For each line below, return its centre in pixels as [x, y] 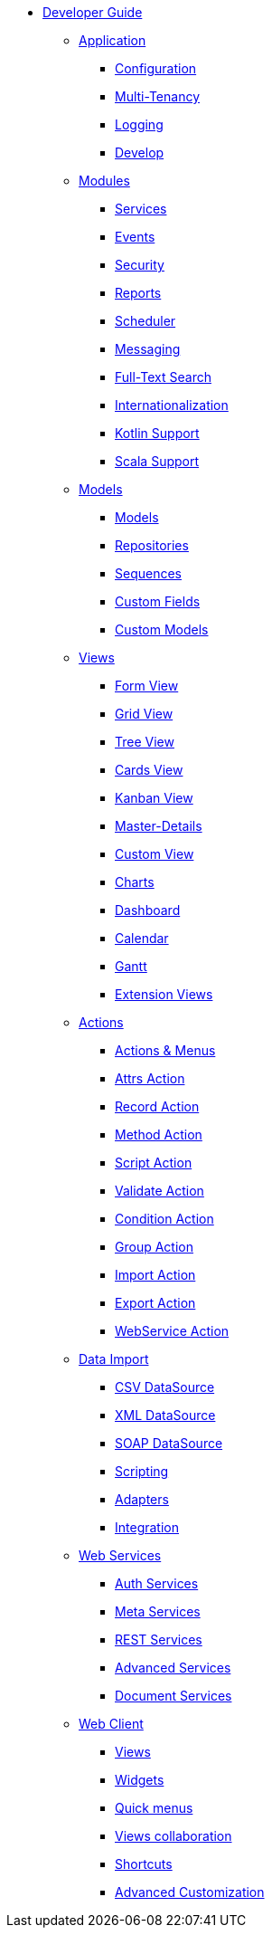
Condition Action [164, 1219]
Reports [138, 293]
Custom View [155, 854]
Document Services [174, 1696]
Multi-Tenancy [158, 96]
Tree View [145, 742]
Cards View [149, 770]
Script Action [154, 1163]
